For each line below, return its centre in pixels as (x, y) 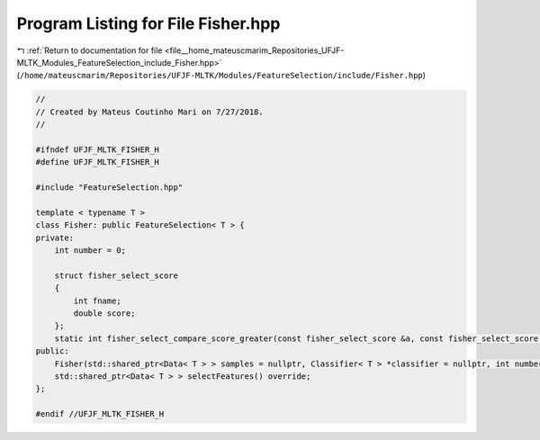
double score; (104, 313)
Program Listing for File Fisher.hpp (148, 23)
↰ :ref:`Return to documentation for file (90, 50)
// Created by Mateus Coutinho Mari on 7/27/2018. (150, 112)
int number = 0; (90, 251)
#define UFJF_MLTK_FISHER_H (97, 162)
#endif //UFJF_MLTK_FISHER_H (100, 414)
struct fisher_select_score (117, 275)
